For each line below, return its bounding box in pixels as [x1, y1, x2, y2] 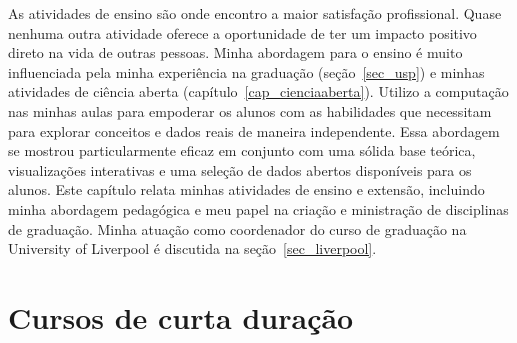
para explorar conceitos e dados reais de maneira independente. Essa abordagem [8, 120, 500, 141]
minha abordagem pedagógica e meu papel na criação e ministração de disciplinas [8, 198, 509, 219]
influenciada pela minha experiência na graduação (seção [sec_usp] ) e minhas [8, 61, 485, 82]
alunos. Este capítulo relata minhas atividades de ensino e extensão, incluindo [8, 179, 485, 200]
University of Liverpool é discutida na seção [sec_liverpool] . [8, 238, 377, 259]
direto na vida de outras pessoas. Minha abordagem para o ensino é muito [8, 42, 463, 63]
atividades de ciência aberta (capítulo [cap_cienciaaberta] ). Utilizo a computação [8, 81, 509, 102]
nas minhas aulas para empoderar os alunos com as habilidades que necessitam [8, 100, 492, 121]
